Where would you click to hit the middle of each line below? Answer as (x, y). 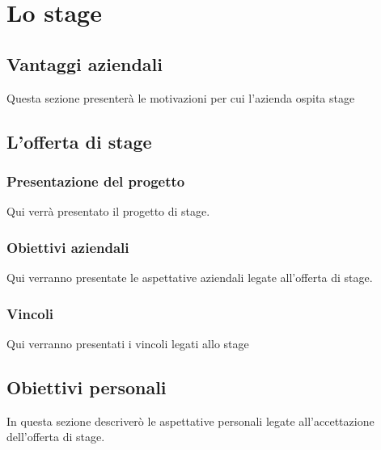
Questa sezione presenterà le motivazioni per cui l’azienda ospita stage (181, 97)
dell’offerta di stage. (56, 437)
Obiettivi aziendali (68, 247)
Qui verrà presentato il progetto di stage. (108, 211)
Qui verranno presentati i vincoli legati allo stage (128, 343)
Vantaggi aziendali (85, 63)
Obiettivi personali (87, 387)
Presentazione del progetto (96, 181)
